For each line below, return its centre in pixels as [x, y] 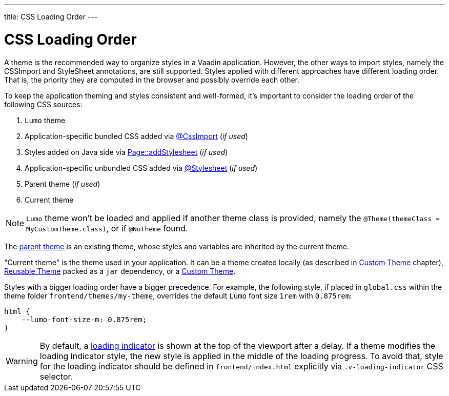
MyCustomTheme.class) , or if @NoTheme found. [107, 228]
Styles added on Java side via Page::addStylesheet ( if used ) [126, 152]
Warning [22, 361]
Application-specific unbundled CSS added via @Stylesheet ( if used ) [141, 168]
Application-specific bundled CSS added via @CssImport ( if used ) [136, 136]
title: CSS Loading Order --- [51, 17]
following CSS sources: [43, 104]
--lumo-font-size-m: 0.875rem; [84, 319]
